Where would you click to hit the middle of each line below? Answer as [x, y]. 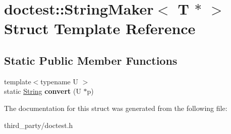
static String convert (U [43, 91]
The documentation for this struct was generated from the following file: [116, 108]
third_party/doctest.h [39, 125]
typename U [59, 81]
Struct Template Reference [100, 28]
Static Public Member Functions [91, 60]
